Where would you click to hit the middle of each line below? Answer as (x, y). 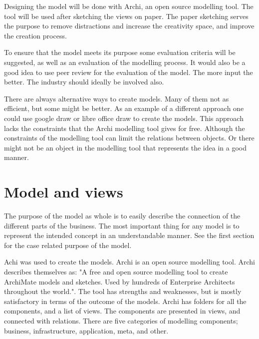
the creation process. (35, 35)
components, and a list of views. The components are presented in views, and (122, 311)
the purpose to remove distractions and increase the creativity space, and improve (129, 26)
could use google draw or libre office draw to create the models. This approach (124, 118)
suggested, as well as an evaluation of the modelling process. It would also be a (125, 62)
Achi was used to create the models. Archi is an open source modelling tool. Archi (129, 262)
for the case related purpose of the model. (68, 245)
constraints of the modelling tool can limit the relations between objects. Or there (129, 138)
